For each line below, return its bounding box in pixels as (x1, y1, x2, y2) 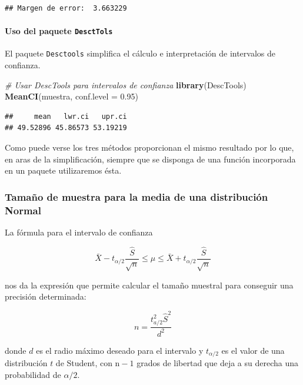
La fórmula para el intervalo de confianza (5, 226, 153, 238)
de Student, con (55, 357, 112, 369)
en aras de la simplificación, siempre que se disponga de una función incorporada (5, 152, 296, 165)
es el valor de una (221, 344, 285, 356)
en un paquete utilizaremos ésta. (5, 164, 122, 177)
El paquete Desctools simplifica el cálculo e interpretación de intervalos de (5, 47, 275, 59)
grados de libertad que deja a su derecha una (136, 357, 299, 369)
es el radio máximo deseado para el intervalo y (36, 344, 204, 356)
